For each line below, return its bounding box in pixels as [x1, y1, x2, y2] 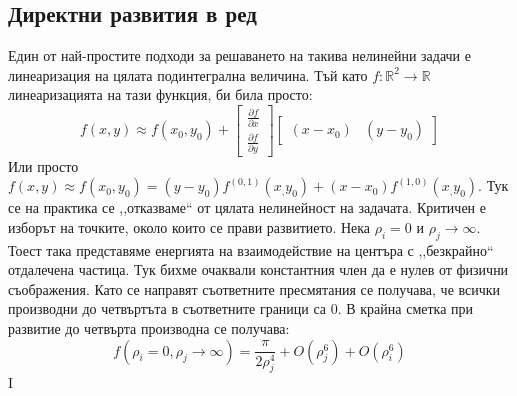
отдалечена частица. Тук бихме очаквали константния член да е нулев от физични [8, 259, 509, 280]
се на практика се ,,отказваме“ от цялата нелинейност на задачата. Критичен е [8, 197, 486, 218]
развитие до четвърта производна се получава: [8, 318, 290, 339]
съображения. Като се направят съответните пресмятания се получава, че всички [8, 278, 501, 299]
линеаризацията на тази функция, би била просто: [8, 84, 313, 105]
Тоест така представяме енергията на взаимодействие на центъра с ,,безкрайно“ [8, 239, 494, 260]
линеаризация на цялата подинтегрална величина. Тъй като [8, 64, 368, 85]
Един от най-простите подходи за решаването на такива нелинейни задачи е [8, 45, 471, 66]
